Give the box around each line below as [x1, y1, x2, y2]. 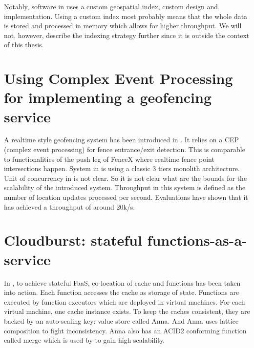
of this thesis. [4, 39, 44, 50]
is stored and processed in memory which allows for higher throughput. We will [4, 20, 242, 31]
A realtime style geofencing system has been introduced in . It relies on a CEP [4, 135, 239, 145]
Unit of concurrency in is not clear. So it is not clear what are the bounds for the [4, 173, 247, 183]
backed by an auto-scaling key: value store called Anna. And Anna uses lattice [4, 315, 239, 326]
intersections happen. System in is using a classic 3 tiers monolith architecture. [4, 163, 240, 174]
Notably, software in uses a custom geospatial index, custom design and [4, 1, 218, 11]
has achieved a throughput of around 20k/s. [4, 201, 135, 212]
